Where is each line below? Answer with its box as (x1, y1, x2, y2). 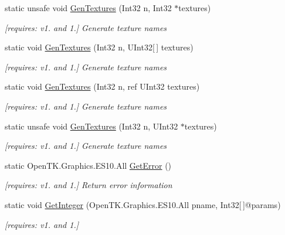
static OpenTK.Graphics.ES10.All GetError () (5, 159, 172, 171)
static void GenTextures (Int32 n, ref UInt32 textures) (5, 80, 200, 93)
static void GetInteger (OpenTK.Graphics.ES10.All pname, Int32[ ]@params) (5, 198, 281, 210)
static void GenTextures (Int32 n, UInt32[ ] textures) (5, 41, 194, 53)
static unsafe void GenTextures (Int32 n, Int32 (5, 2, 172, 13)
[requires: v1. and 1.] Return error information (5, 179, 172, 191)
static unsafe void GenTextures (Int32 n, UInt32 (5, 120, 178, 132)
